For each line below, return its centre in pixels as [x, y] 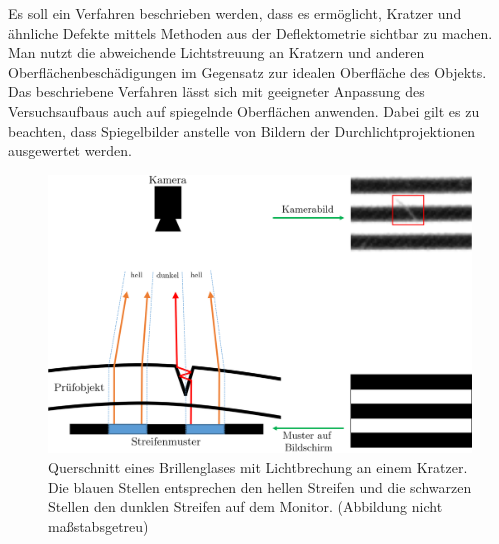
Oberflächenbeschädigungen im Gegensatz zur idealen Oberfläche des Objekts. [247, 71]
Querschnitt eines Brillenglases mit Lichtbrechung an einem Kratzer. [258, 467]
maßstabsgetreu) [98, 525]
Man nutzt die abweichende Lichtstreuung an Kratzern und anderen [216, 52]
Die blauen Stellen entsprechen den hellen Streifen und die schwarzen [260, 486]
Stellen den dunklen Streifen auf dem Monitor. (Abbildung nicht [245, 506]
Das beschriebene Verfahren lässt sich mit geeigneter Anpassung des [216, 91]
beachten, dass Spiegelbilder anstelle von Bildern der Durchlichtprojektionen [242, 130]
